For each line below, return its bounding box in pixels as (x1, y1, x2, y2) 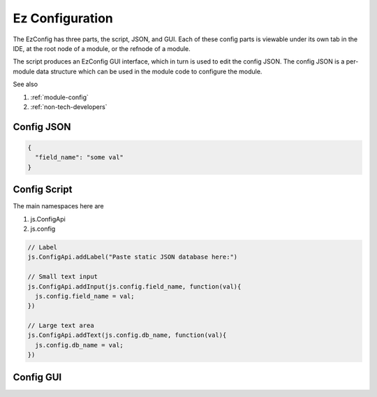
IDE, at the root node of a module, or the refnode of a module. (13, 44, 191, 52)
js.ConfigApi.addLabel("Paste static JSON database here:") (27, 253, 238, 261)
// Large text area (27, 322, 94, 330)
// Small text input (27, 273, 98, 281)
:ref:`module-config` (30, 93, 89, 101)
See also (13, 80, 38, 89)
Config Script (13, 184, 73, 196)
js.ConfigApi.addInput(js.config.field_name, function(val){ (27, 282, 242, 290)
